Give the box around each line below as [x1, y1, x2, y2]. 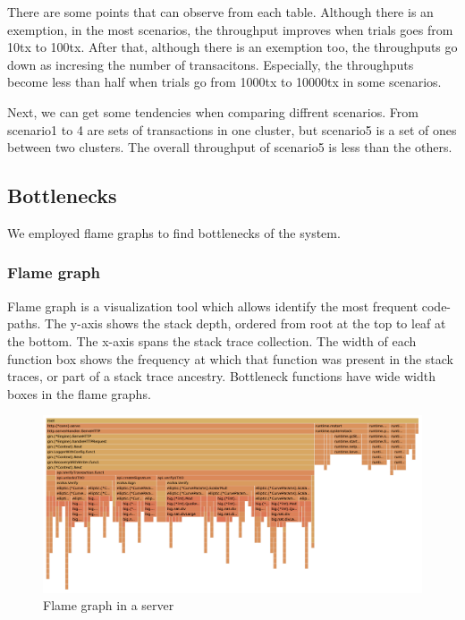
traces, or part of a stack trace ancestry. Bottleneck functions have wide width [7, 367, 435, 386]
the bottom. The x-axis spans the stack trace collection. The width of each [7, 331, 417, 350]
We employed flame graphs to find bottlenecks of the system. [7, 223, 341, 242]
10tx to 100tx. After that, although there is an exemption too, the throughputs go [7, 38, 458, 56]
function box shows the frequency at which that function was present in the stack [7, 349, 454, 368]
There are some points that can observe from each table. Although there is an [7, 3, 434, 21]
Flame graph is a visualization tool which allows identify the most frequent [7, 296, 418, 315]
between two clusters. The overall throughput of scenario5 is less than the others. [7, 138, 452, 157]
